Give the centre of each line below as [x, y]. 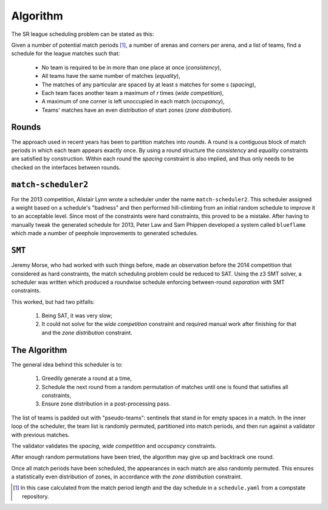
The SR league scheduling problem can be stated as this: [83, 34]
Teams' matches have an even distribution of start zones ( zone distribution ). [137, 110]
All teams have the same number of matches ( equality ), [111, 76]
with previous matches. [40, 435]
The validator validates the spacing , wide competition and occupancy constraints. [114, 446]
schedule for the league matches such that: [66, 53]
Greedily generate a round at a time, [87, 378]
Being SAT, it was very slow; [77, 315]
